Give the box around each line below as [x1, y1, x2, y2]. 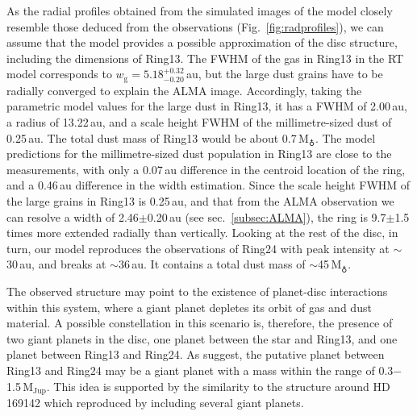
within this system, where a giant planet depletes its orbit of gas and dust [6, 298, 372, 315]
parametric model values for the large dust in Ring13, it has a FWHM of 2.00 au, [6, 98, 408, 114]
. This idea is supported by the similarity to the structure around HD [46, 377, 390, 394]
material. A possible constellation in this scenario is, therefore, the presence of [6, 314, 393, 331]
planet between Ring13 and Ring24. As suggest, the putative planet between [6, 346, 385, 363]
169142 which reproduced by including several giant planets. [6, 393, 304, 410]
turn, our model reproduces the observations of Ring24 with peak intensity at [6, 239, 390, 256]
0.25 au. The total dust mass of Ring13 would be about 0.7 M [6, 129, 309, 146]
